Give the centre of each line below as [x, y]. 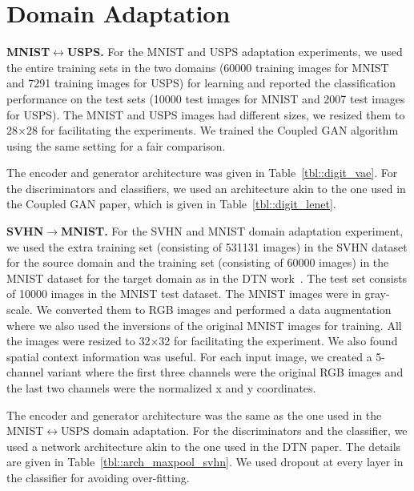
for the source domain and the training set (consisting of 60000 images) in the [198, 262]
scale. [20, 310]
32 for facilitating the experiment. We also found [278, 341]
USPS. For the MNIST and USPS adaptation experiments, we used [235, 52]
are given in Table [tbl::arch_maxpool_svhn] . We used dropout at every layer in [205, 462]
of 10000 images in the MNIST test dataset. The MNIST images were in [184, 294]
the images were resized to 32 [78, 341]
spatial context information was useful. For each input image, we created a [189, 356]
